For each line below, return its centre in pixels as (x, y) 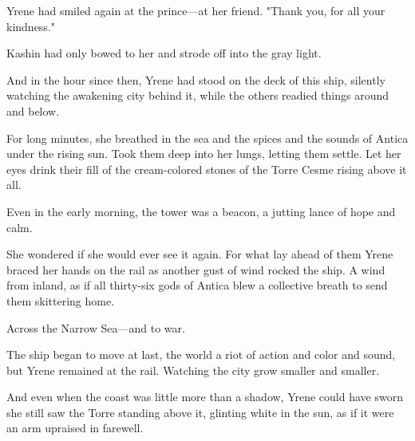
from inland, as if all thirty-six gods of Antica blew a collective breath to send (197, 285)
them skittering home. (61, 300)
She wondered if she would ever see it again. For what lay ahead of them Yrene (200, 254)
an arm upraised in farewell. (75, 428)
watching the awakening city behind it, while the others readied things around (198, 95)
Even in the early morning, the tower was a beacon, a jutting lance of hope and (201, 211)
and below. (33, 110)
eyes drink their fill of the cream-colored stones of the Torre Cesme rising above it (207, 169)
